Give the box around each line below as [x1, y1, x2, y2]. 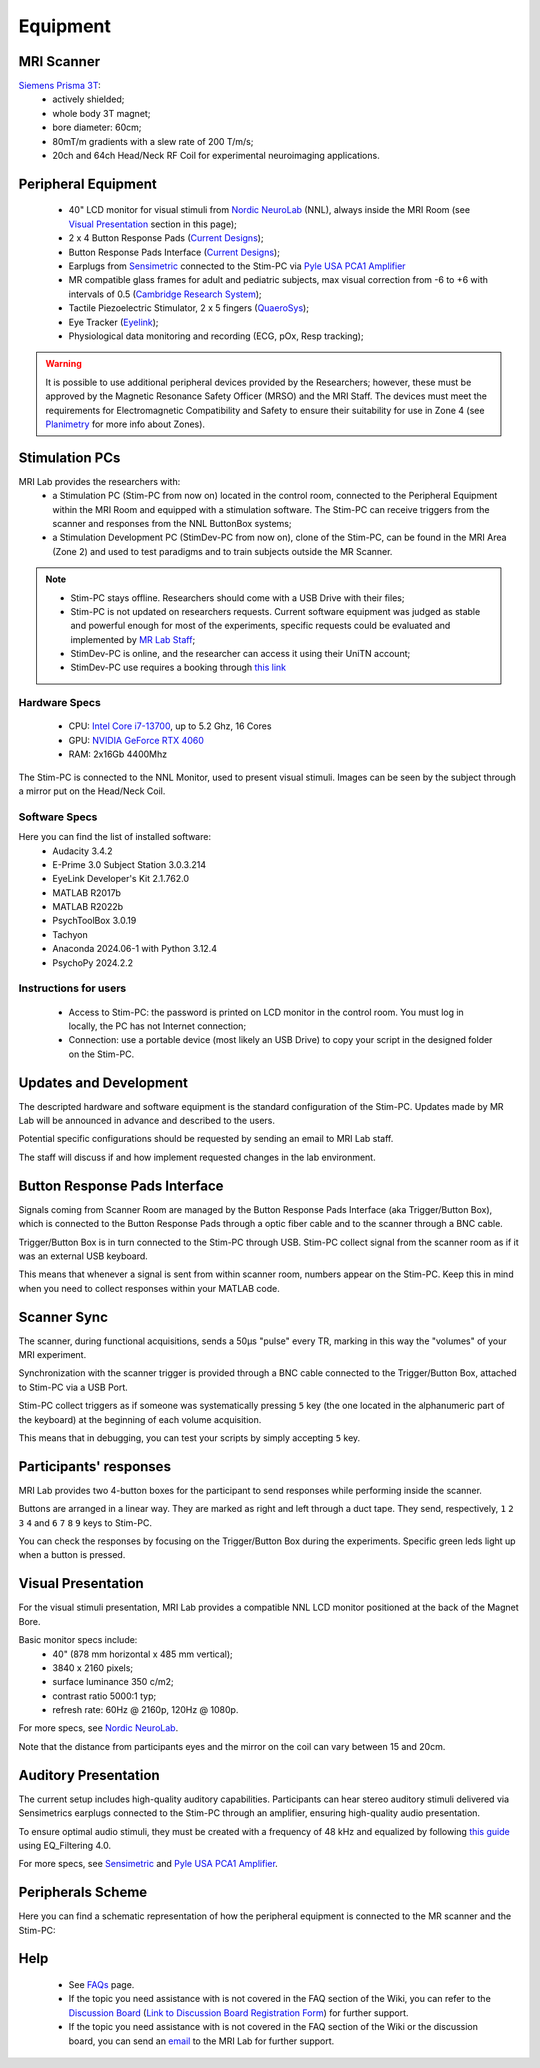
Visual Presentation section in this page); [68, 218, 237, 230]
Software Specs [18, 810, 98, 824]
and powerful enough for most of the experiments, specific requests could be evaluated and [70, 620, 451, 632]
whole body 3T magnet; [52, 107, 151, 119]
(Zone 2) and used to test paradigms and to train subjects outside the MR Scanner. [52, 545, 393, 557]
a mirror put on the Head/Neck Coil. [18, 785, 166, 797]
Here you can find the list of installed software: [18, 831, 212, 843]
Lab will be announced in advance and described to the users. [18, 1115, 275, 1127]
